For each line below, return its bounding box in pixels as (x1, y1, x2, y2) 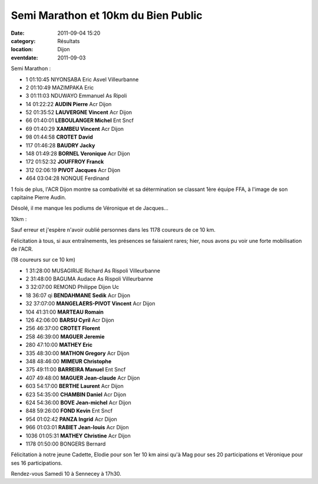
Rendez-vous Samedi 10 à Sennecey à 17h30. (11, 470, 122, 478)
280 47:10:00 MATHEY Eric (25, 341, 93, 348)
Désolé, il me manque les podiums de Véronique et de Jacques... (11, 205, 169, 212)
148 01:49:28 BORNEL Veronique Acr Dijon (25, 150, 131, 157)
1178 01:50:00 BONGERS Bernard (25, 440, 106, 447)
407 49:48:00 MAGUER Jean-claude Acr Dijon (25, 374, 140, 381)
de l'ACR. (11, 245, 34, 252)
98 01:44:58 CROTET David (25, 133, 94, 141)
